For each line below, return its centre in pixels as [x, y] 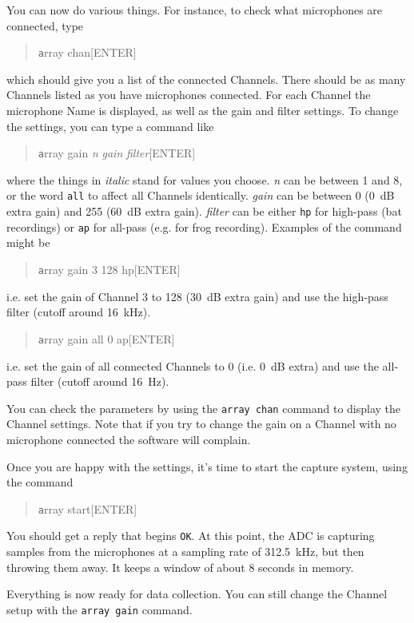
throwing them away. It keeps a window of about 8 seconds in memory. [180, 567]
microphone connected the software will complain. [129, 439]
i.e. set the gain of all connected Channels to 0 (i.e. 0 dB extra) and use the [193, 365]
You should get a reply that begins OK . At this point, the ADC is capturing [191, 536]
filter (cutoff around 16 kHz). [79, 312]
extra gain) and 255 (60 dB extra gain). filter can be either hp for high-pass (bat [204, 211]
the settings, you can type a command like [110, 126]
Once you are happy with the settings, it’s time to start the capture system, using [207, 466]
